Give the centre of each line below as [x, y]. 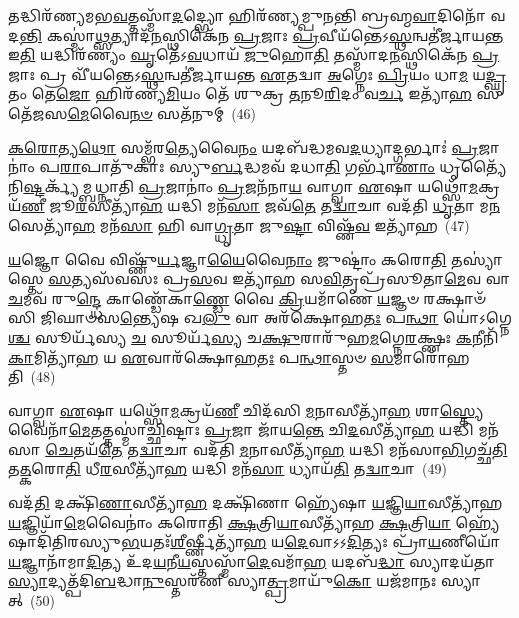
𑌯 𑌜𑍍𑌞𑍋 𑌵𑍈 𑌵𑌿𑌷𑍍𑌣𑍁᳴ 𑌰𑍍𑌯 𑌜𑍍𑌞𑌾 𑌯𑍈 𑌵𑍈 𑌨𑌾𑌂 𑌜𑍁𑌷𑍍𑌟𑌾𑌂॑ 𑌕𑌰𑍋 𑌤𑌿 [227, 258]
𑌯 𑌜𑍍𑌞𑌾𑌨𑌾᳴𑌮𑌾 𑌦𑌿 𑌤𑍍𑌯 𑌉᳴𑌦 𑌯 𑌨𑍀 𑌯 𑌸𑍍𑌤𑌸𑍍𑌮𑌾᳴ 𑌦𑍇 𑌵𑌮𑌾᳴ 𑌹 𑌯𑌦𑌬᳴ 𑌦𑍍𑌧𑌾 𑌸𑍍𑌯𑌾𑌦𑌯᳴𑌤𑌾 [251, 560]
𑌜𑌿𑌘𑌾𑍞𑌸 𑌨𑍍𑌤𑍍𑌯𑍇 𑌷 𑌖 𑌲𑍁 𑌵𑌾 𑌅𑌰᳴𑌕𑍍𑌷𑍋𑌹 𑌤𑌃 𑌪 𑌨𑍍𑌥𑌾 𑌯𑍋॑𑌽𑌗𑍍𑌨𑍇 [276, 317]
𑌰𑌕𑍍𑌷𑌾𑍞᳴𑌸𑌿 [454, 297]
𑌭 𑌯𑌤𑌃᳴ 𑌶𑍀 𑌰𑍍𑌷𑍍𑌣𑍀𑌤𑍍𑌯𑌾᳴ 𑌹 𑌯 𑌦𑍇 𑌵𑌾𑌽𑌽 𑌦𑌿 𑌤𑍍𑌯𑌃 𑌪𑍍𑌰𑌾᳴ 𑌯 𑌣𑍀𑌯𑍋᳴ [311, 541]
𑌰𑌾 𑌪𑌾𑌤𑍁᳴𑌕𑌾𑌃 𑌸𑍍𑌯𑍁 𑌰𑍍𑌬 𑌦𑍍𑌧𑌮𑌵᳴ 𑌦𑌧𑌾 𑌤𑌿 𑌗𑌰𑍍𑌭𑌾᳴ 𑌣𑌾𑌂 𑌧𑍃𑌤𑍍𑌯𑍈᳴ [283, 166]
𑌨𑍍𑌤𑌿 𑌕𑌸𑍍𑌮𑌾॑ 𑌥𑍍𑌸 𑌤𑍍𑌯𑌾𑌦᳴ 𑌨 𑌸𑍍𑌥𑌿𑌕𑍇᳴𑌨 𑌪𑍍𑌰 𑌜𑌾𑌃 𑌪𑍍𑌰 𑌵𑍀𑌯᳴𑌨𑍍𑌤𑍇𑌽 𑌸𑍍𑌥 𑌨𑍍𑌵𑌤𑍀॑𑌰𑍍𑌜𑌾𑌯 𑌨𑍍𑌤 [261, 34]
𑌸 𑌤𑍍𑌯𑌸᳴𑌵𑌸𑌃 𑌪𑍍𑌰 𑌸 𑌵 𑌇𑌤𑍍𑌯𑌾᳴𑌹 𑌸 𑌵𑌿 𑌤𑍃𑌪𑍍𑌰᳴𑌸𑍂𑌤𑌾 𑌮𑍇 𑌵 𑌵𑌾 [279, 278]
